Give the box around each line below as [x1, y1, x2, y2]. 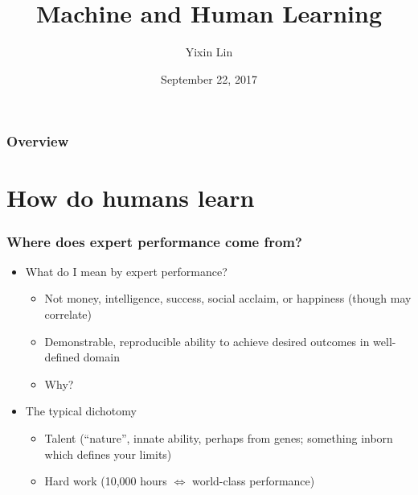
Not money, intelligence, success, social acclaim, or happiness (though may [44, 290, 412, 307]
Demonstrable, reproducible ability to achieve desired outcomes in [44, 332, 370, 349]
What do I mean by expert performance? [25, 262, 227, 279]
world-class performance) [191, 472, 315, 489]
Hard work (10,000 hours [44, 472, 167, 489]
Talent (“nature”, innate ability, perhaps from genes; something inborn [44, 429, 393, 446]
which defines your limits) [44, 445, 172, 462]
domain [83, 349, 120, 365]
